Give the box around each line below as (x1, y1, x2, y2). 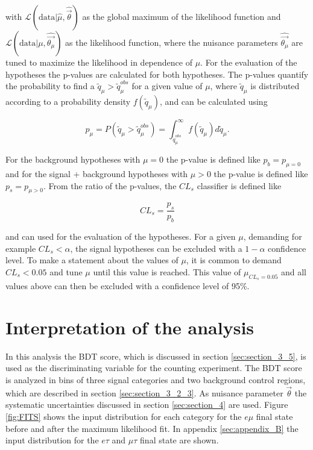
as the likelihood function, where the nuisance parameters (65, 36, 278, 48)
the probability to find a (5, 80, 95, 92)
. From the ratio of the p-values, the (43, 179, 177, 192)
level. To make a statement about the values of (5, 254, 179, 266)
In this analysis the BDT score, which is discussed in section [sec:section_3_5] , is (5, 349, 306, 362)
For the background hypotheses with (5, 153, 141, 166)
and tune (49, 265, 83, 278)
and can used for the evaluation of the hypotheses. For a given (5, 230, 236, 243)
